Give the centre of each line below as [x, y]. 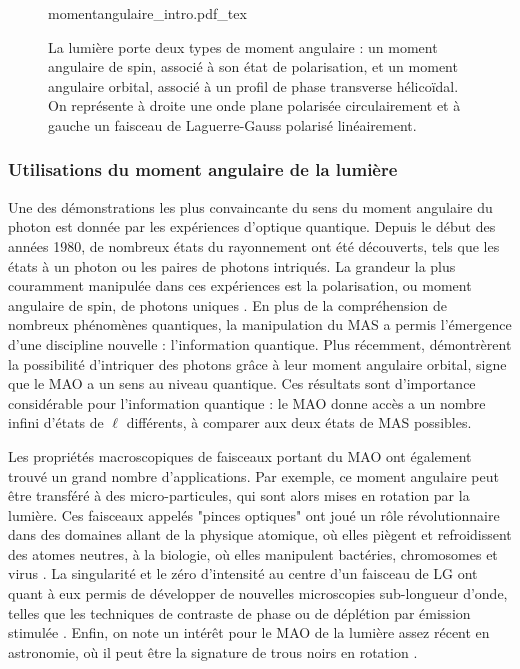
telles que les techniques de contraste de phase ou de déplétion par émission [239, 612]
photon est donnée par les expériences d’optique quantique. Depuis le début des [252, 226]
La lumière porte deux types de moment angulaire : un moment [243, 46]
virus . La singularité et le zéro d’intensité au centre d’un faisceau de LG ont [243, 573]
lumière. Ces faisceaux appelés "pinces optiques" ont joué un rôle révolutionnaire [254, 514]
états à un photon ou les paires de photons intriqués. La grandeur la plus [232, 265]
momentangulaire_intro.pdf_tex [147, 13]
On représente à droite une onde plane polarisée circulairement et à [254, 105]
